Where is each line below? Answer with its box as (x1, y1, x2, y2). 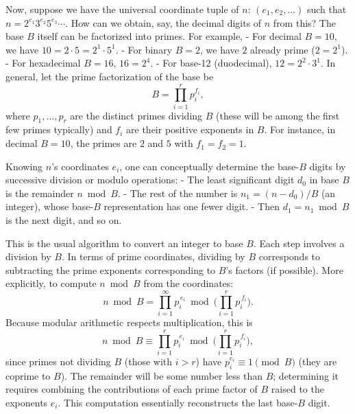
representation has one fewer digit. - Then (103, 199, 280, 214)
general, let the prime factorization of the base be (5, 69, 214, 83)
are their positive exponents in (126, 122, 254, 137)
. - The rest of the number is (117, 185, 238, 200)
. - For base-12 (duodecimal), (150, 56, 272, 70)
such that (306, 2, 347, 16)
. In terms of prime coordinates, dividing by (61, 249, 245, 264)
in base (309, 172, 339, 187)
